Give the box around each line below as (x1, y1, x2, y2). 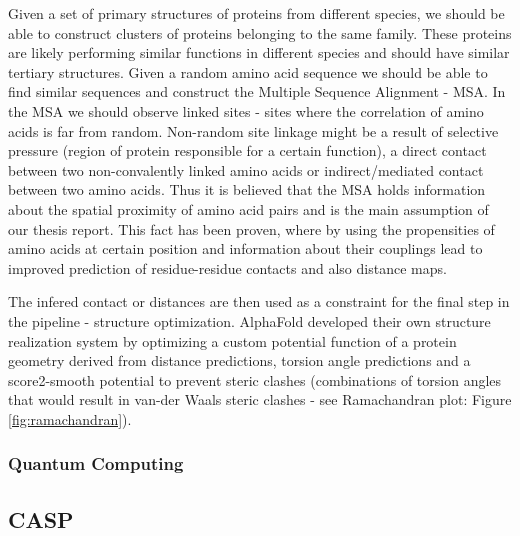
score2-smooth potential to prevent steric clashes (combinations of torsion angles (8, 369, 502, 390)
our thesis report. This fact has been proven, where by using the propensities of (8, 218, 495, 239)
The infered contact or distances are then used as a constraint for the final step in (8, 291, 510, 312)
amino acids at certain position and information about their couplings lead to (8, 238, 483, 259)
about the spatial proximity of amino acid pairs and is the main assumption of (8, 198, 489, 219)
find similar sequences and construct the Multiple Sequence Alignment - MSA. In (8, 81, 506, 102)
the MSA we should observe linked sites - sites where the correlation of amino (8, 100, 484, 121)
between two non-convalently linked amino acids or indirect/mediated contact (8, 159, 484, 180)
